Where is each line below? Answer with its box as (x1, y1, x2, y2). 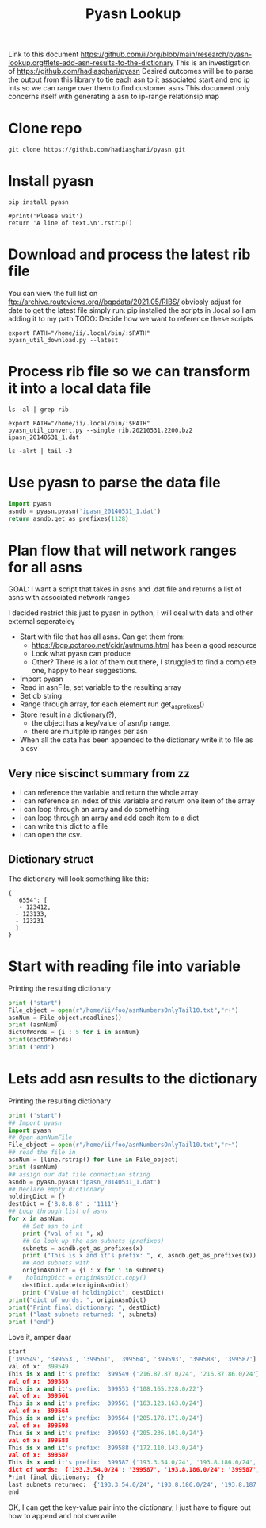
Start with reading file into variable (8, 957, 241, 976)
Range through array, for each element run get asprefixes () (19, 699, 205, 711)
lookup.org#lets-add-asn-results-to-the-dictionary (8, 58, 174, 67)
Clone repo (8, 120, 82, 137)
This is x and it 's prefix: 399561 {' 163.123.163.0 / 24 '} (8, 1399, 203, 1407)
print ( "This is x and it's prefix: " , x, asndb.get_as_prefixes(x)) (22, 1252, 257, 1260)
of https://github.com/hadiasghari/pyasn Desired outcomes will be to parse (8, 67, 253, 76)
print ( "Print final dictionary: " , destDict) (8, 1303, 161, 1311)
